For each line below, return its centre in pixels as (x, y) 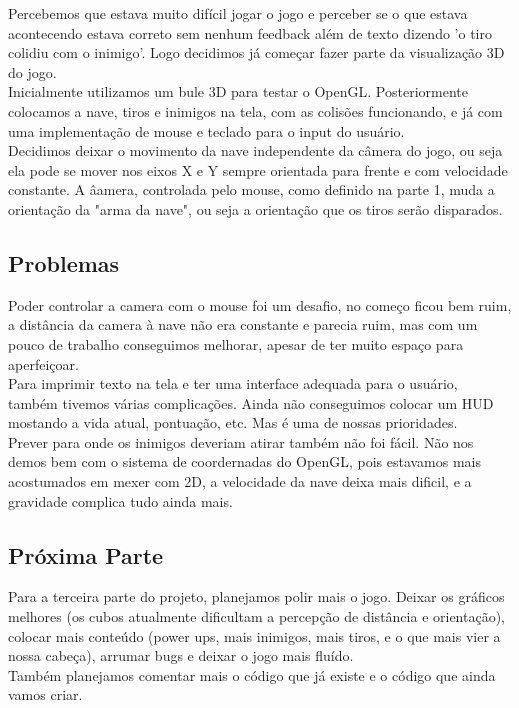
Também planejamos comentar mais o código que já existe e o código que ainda (252, 674)
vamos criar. (45, 694)
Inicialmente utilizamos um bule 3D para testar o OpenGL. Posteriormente (238, 91)
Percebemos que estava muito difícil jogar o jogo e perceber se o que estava (238, 13)
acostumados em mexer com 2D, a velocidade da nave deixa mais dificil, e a (240, 481)
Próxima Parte (86, 554)
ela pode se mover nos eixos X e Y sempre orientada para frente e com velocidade (258, 169)
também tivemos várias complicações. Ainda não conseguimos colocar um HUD (251, 402)
